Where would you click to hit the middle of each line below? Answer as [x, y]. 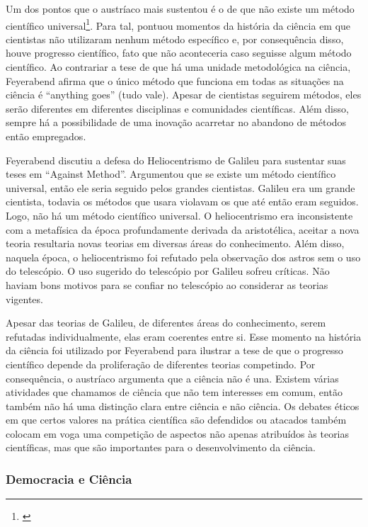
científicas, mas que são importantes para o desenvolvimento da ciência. [161, 447]
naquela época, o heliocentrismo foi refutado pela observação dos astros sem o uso [183, 257]
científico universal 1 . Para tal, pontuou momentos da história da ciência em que [178, 24]
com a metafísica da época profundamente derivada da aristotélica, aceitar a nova [183, 229]
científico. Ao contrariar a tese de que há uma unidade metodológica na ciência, [178, 67]
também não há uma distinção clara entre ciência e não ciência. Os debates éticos [183, 406]
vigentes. [24, 299]
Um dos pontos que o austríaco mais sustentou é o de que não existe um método [180, 8]
